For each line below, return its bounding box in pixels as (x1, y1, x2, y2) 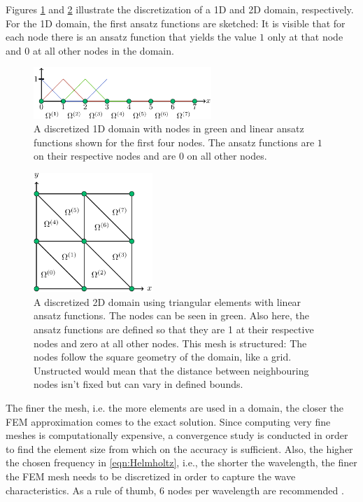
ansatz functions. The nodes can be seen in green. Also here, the (34, 308, 309, 323)
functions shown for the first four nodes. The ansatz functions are (34, 134, 315, 149)
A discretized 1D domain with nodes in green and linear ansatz (34, 121, 304, 136)
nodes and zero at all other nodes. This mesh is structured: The (34, 335, 307, 350)
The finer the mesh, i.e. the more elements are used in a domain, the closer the (6, 400, 343, 414)
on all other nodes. (187, 148, 267, 163)
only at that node (267, 29, 343, 44)
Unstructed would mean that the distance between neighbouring (34, 363, 309, 377)
